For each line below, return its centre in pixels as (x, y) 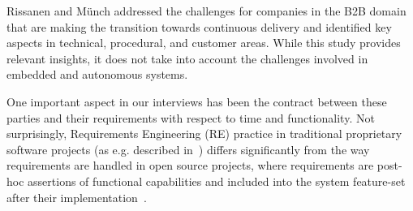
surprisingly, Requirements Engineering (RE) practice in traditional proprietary (204, 133)
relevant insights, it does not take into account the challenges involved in (187, 58)
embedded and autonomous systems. (97, 74)
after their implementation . (77, 197)
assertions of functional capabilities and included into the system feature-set (217, 181)
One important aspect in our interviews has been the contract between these (197, 101)
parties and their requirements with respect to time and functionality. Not (191, 117)
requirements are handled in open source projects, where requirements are (190, 165)
